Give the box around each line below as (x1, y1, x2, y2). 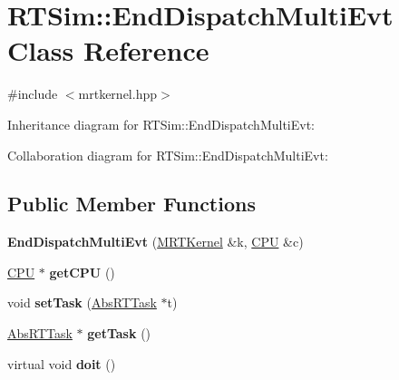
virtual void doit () (7, 354, 116, 373)
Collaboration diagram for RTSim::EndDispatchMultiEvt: (7, 145, 328, 164)
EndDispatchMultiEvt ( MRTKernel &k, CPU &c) (7, 232, 304, 251)
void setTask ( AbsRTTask (7, 293, 157, 312)
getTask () (87, 324, 151, 343)
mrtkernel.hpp (78, 84, 157, 103)
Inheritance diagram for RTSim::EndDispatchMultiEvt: (7, 114, 315, 133)
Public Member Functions (7, 190, 256, 218)
